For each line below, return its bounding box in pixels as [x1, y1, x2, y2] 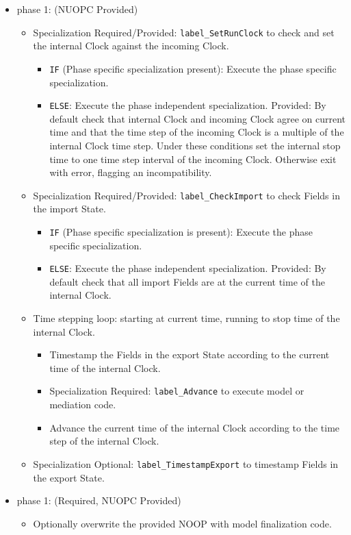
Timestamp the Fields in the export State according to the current [49, 347, 330, 362]
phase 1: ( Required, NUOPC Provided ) [16, 493, 181, 508]
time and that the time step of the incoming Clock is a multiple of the [49, 125, 344, 139]
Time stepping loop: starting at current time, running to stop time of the [33, 311, 340, 325]
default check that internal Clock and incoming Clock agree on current [49, 111, 346, 125]
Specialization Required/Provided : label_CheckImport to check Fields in [33, 188, 340, 202]
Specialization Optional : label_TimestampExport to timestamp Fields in [33, 456, 339, 471]
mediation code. [49, 397, 116, 412]
